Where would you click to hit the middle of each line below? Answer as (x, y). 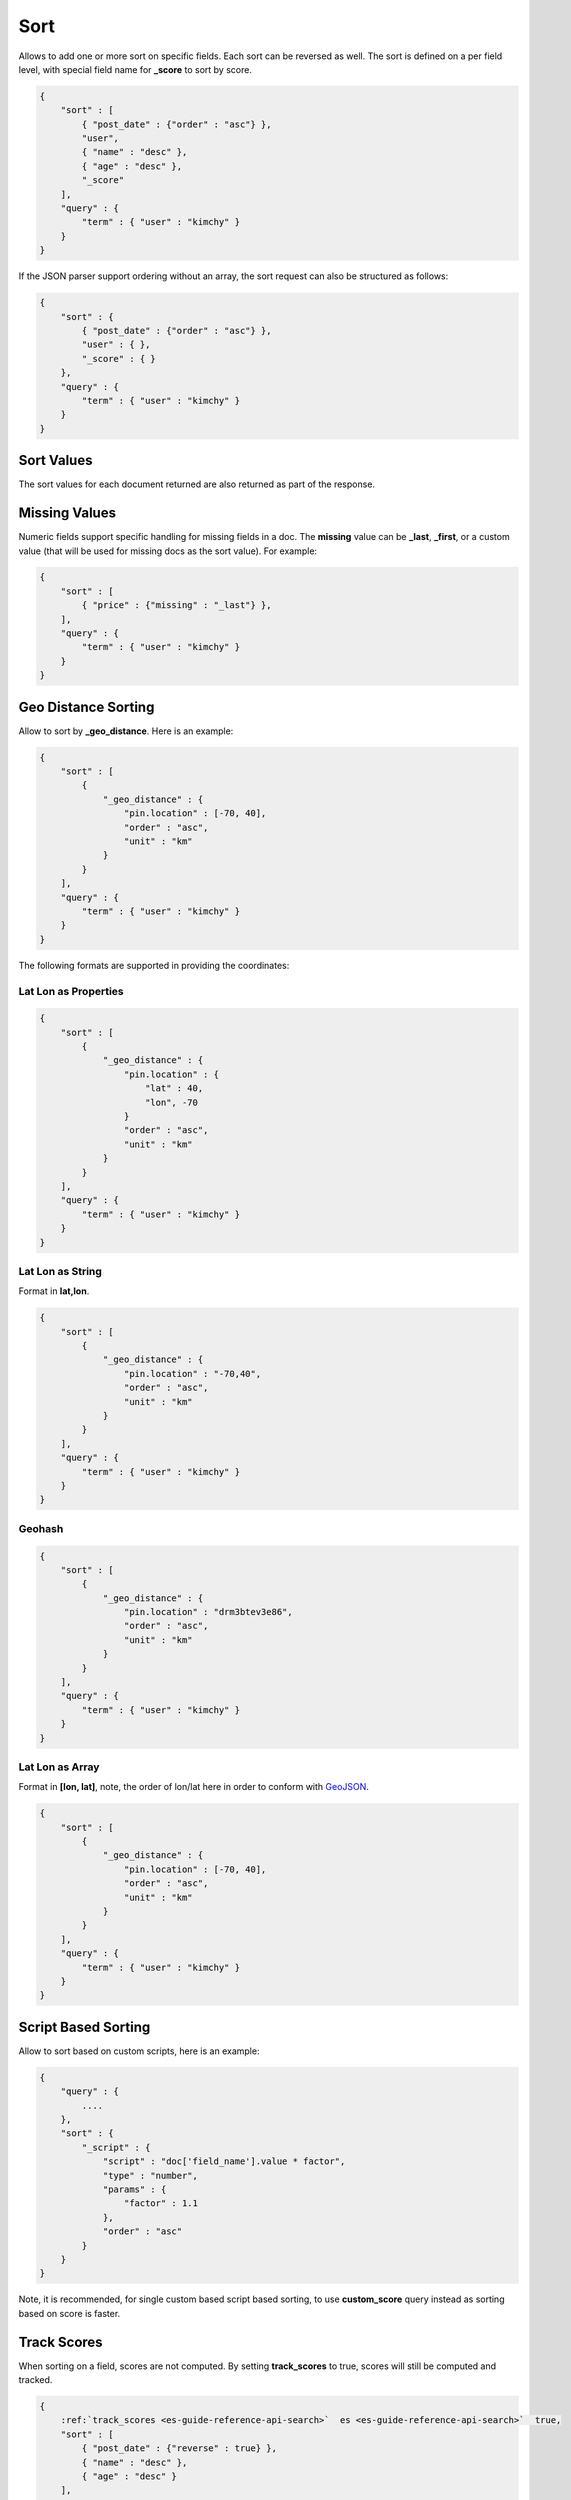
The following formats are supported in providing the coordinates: (154, 965)
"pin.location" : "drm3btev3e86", (208, 1612)
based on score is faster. (69, 2313)
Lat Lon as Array (59, 1767)
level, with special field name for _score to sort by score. (135, 69)
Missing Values (67, 513)
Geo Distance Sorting (86, 706)
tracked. (35, 2379)
